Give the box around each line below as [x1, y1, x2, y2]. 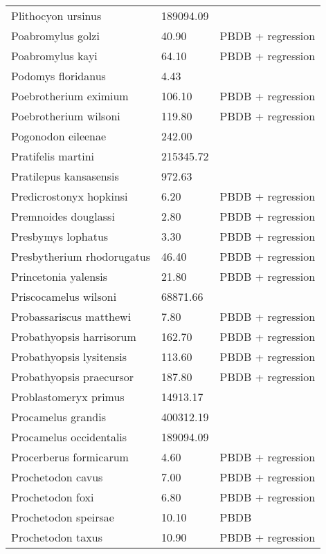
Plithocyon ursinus [11, 8, 102, 24]
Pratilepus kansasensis [11, 168, 119, 184]
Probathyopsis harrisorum [11, 329, 136, 344]
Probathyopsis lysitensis [11, 349, 127, 364]
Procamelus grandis [11, 409, 106, 425]
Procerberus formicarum [11, 449, 129, 465]
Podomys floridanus [11, 68, 106, 84]
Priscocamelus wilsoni [11, 288, 117, 304]
